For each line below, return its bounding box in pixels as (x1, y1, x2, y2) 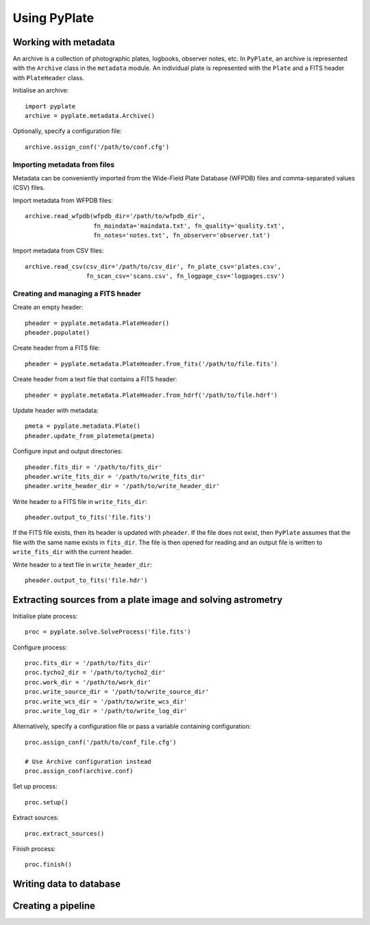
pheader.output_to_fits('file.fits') (25, 514, 152, 521)
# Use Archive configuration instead (25, 758, 152, 765)
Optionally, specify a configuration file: (12, 127, 123, 135)
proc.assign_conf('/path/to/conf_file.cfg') (25, 738, 177, 746)
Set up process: (12, 782, 58, 791)
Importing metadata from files (12, 160, 115, 169)
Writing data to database (12, 878, 121, 890)
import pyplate (25, 102, 76, 110)
